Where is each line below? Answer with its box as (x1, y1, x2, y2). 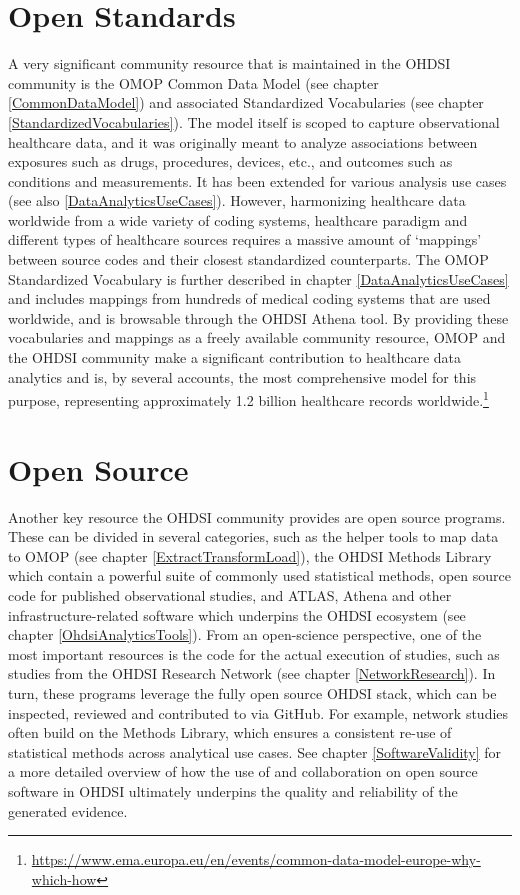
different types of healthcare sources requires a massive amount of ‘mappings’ (8, 229, 482, 250)
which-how (31, 868, 97, 889)
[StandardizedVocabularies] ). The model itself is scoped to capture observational (8, 111, 500, 132)
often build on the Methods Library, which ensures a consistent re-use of (8, 722, 452, 743)
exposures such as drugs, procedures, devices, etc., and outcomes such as (8, 151, 453, 172)
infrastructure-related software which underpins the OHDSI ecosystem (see (8, 604, 466, 625)
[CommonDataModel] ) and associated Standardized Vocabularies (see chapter (8, 92, 484, 113)
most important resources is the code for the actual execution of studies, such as (8, 643, 500, 664)
